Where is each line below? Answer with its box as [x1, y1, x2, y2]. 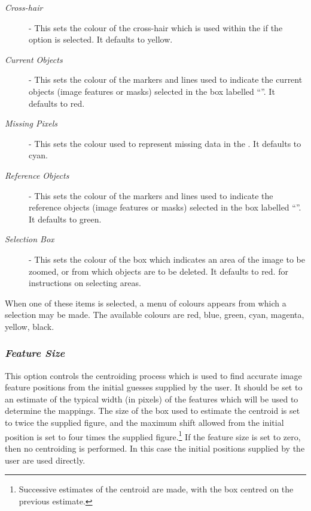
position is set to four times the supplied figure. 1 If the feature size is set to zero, [5, 428, 301, 443]
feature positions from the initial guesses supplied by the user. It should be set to [5, 381, 303, 393]
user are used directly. [5, 453, 86, 466]
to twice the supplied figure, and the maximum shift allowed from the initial [5, 416, 284, 429]
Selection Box [5, 233, 54, 245]
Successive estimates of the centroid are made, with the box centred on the [19, 483, 294, 495]
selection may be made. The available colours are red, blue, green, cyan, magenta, [5, 308, 304, 321]
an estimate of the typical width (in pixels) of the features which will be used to [5, 392, 298, 405]
